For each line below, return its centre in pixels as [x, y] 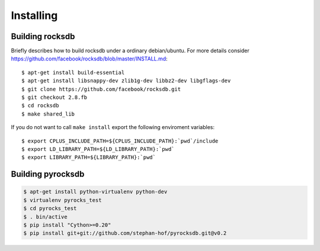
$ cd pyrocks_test [50, 208]
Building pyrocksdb [48, 174]
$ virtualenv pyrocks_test [63, 200]
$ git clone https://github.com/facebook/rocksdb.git [101, 89]
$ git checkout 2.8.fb [55, 97]
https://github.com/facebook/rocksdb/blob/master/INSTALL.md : [89, 59]
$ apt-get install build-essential [73, 72]
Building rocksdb [43, 36]
